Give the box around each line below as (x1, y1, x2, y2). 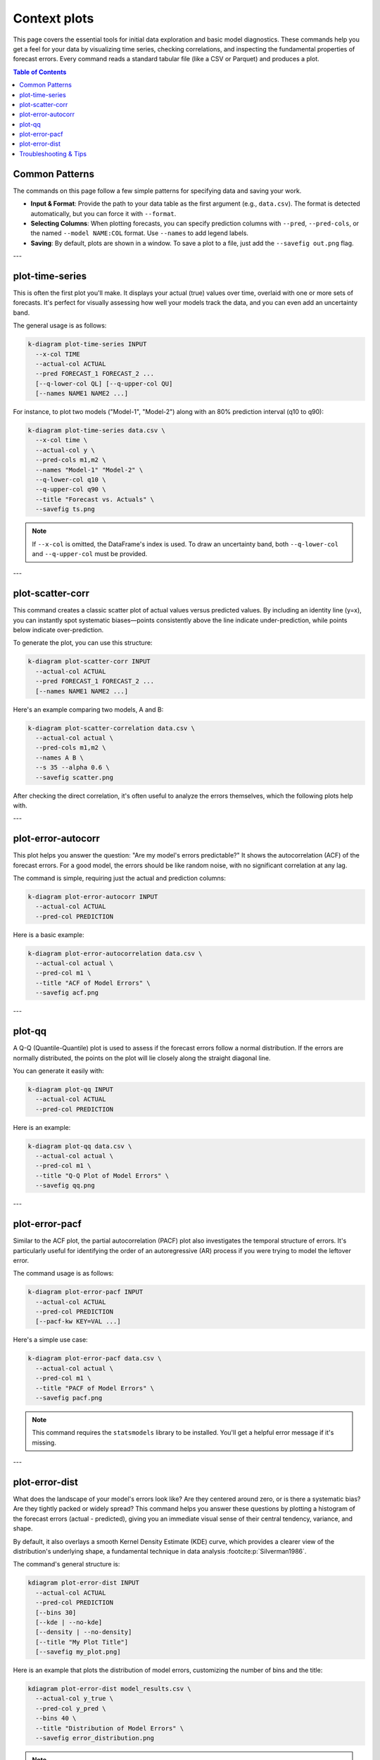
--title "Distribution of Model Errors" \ (35, 1724, 184, 1732)
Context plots (13, 11, 94, 26)
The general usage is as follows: (13, 321, 107, 330)
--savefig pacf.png (35, 1394, 103, 1402)
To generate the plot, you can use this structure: (13, 639, 153, 647)
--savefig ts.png (35, 505, 95, 513)
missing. (32, 1438, 56, 1447)
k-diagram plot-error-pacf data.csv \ (27, 1354, 162, 1362)
